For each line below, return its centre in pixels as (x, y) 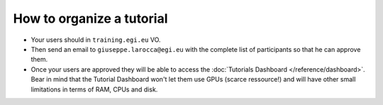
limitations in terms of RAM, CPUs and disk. (94, 89)
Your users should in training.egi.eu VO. (96, 40)
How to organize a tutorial (90, 18)
